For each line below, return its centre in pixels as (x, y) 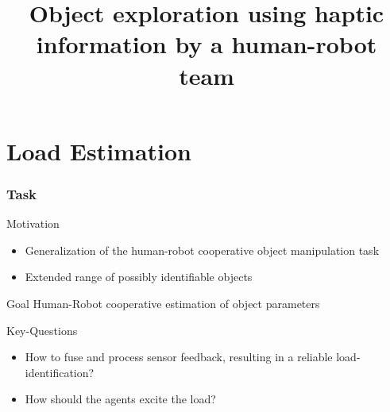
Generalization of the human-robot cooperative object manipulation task (202, 250)
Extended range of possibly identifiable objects (139, 277)
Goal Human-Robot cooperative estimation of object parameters (163, 303)
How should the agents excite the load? (120, 399)
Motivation (33, 223)
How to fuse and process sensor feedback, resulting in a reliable (179, 357)
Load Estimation (99, 150)
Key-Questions (42, 330)
